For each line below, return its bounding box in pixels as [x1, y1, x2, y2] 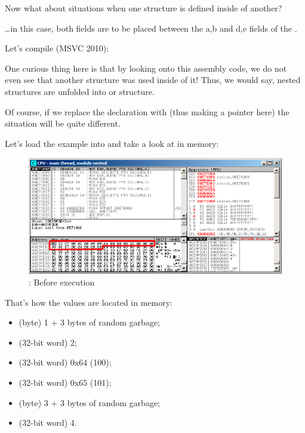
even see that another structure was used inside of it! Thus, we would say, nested [5, 73, 301, 86]
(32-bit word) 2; [19, 336, 77, 348]
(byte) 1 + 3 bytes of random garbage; [19, 316, 161, 328]
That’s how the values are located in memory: [5, 296, 172, 308]
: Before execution [29, 276, 95, 288]
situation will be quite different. [5, 117, 121, 130]
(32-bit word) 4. [19, 416, 77, 429]
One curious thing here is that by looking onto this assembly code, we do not [5, 62, 287, 74]
